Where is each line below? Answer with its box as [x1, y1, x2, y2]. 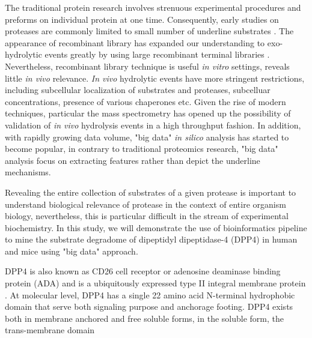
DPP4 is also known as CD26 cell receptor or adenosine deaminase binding [5, 265, 281, 277]
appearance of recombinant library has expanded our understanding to [5, 36, 265, 49]
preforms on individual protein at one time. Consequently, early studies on [5, 13, 279, 25]
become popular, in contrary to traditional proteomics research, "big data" [5, 142, 278, 155]
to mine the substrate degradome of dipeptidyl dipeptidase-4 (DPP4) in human [5, 233, 298, 246]
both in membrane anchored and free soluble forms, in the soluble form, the [5, 312, 284, 324]
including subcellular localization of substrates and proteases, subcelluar [5, 83, 271, 96]
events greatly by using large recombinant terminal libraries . [44, 48, 270, 61]
